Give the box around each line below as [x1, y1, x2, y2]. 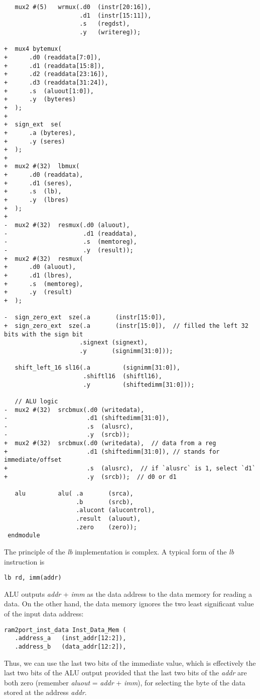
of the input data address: [4, 608, 84, 619]
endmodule [8, 532, 40, 539]
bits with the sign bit [4, 330, 83, 338]
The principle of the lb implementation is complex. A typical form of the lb [4, 546, 234, 556]
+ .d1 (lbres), [4, 272, 73, 279]
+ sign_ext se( [4, 121, 62, 128]
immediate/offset [4, 456, 62, 464]
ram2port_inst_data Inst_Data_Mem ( [4, 626, 126, 634]
